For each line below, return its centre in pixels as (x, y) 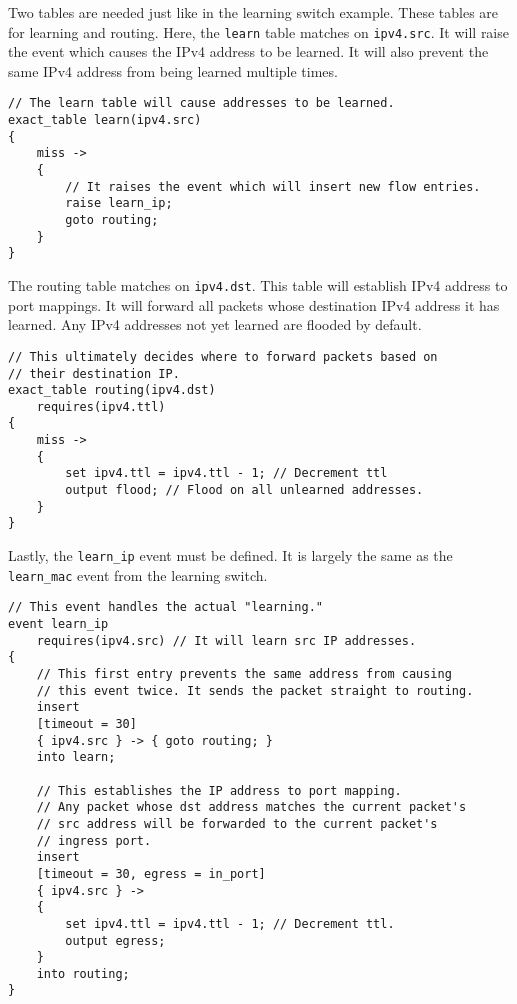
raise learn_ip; (119, 203)
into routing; (83, 973)
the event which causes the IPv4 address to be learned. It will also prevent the (248, 51)
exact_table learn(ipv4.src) (105, 120)
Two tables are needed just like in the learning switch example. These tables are (253, 12)
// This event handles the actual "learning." (165, 607)
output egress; (115, 940)
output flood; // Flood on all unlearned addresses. (244, 490)
